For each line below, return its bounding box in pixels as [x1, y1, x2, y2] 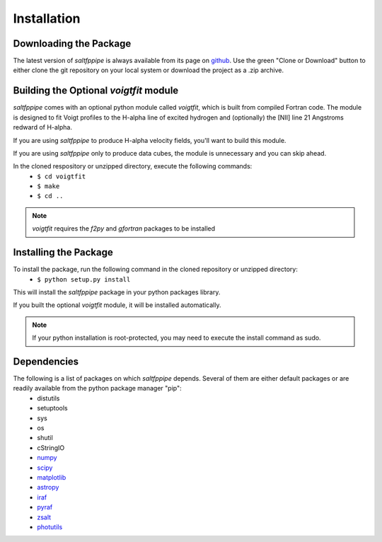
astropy [37, 483, 59, 492]
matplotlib [37, 473, 66, 481]
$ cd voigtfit [37, 172, 86, 180]
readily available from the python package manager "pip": [13, 384, 182, 393]
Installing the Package [13, 246, 113, 258]
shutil [37, 434, 53, 442]
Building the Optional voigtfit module [13, 85, 179, 97]
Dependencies [13, 355, 79, 367]
